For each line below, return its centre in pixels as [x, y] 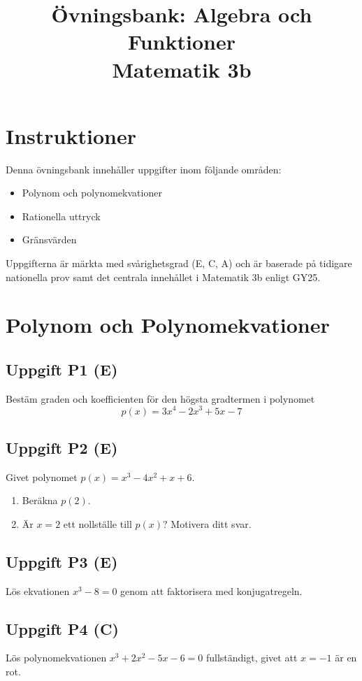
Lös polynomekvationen [56, 658]
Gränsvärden [49, 239]
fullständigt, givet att [252, 658]
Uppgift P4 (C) [62, 628]
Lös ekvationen [38, 590]
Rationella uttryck [61, 216]
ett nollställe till [97, 523]
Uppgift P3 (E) [62, 561]
